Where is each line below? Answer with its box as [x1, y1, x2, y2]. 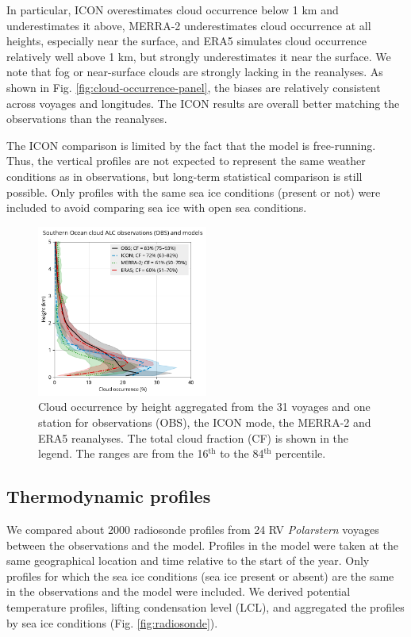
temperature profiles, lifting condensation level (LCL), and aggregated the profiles [6, 599, 405, 616]
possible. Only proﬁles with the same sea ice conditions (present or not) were [6, 183, 381, 200]
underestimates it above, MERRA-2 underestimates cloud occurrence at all [6, 17, 371, 33]
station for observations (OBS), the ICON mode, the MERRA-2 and [38, 414, 371, 431]
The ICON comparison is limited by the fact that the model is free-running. [6, 136, 376, 153]
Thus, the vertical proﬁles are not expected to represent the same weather [6, 152, 366, 169]
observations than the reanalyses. [6, 110, 167, 127]
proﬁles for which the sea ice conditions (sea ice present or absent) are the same [6, 567, 394, 584]
